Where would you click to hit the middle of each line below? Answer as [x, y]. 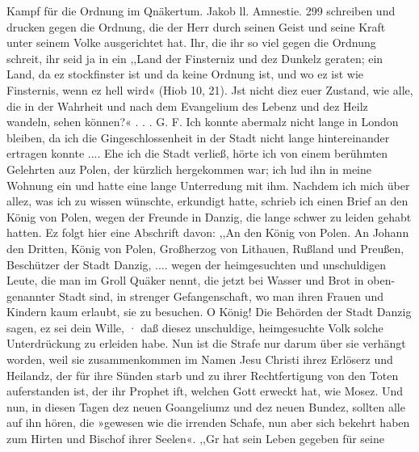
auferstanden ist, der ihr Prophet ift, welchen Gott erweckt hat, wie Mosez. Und [205, 391]
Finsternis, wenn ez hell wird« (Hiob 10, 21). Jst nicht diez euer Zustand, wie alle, [210, 89]
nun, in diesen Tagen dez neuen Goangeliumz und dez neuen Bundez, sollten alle [206, 406]
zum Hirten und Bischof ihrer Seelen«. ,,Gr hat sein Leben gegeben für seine [195, 439]
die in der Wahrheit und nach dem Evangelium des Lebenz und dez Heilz [187, 106]
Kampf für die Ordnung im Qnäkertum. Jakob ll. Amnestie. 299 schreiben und [201, 11]
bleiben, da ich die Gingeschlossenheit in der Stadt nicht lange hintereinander [198, 137]
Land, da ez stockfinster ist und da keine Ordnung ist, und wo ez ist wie [185, 74]
